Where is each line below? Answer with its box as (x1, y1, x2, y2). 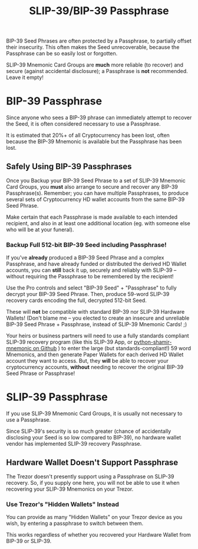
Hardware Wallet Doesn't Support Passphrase (6, 457, 179, 467)
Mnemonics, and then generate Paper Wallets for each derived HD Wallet (6, 351, 184, 358)
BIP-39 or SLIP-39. (6, 538, 52, 545)
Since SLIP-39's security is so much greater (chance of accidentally (6, 428, 171, 435)
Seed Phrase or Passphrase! (6, 370, 75, 377)
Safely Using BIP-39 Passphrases (6, 161, 132, 172)
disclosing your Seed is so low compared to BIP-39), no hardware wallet (6, 434, 181, 441)
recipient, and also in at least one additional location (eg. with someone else (6, 219, 190, 226)
